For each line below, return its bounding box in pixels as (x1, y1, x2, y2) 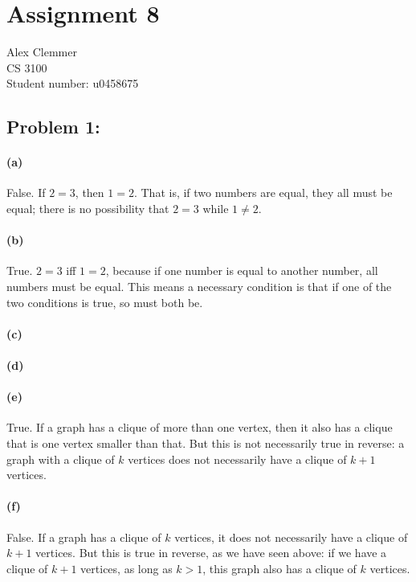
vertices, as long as (80, 559, 173, 576)
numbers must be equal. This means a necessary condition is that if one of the (6, 278, 392, 295)
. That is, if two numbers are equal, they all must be (133, 184, 393, 201)
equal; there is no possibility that (6, 200, 169, 217)
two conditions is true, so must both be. (6, 293, 203, 310)
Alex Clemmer (6, 43, 77, 60)
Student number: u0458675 (6, 75, 139, 92)
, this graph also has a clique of (202, 559, 357, 576)
